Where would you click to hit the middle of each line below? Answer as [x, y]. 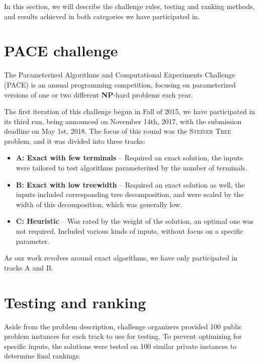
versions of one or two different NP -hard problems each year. [99, 94]
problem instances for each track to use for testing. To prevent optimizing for [123, 336]
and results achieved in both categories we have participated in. [102, 16]
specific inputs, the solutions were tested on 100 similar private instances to [120, 346]
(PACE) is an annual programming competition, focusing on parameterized [120, 84]
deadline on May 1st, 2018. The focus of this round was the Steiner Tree [118, 131]
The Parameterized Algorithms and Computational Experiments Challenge [120, 75]
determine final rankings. [42, 356]
